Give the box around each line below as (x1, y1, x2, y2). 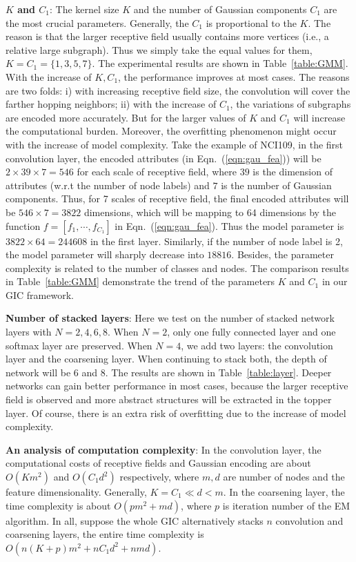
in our (322, 274, 348, 289)
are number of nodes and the (223, 469, 345, 483)
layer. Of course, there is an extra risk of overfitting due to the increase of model (6, 405, 346, 420)
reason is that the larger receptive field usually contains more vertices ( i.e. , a (6, 29, 329, 43)
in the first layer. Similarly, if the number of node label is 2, (90, 233, 343, 248)
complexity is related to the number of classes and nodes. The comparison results (6, 260, 349, 275)
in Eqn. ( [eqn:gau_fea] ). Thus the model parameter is (115, 218, 344, 233)
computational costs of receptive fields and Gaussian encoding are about (6, 456, 311, 470)
